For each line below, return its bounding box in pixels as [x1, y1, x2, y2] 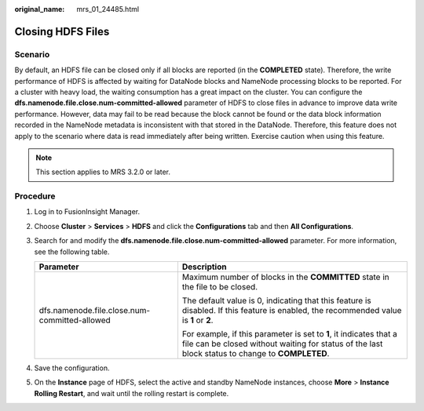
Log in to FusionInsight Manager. [34, 207, 141, 216]
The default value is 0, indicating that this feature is [181, 295, 372, 306]
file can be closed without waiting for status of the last [181, 338, 383, 349]
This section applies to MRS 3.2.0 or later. [35, 167, 171, 176]
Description [181, 261, 227, 272]
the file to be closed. [181, 281, 258, 292]
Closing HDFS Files [14, 24, 110, 38]
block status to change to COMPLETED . [181, 347, 330, 358]
